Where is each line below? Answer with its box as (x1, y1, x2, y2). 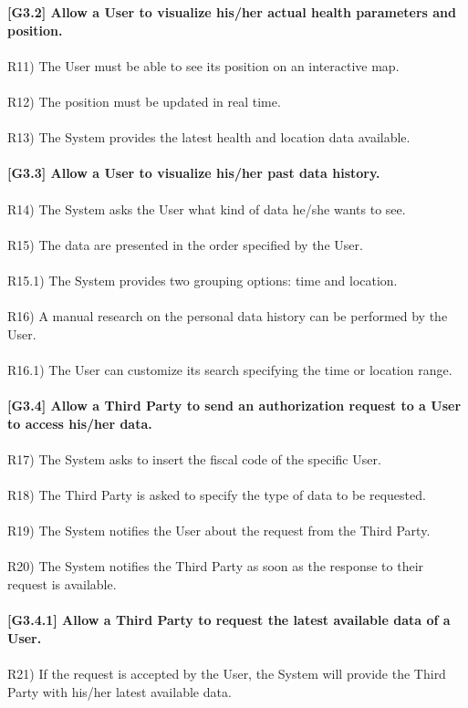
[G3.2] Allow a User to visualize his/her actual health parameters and (7, 3, 457, 21)
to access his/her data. (7, 413, 152, 432)
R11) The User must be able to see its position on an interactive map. (7, 56, 400, 75)
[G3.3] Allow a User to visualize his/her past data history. (7, 163, 380, 182)
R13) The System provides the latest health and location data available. (7, 128, 411, 147)
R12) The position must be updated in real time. (7, 91, 281, 110)
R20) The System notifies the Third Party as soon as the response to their (7, 557, 424, 576)
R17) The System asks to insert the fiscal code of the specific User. (7, 449, 381, 468)
